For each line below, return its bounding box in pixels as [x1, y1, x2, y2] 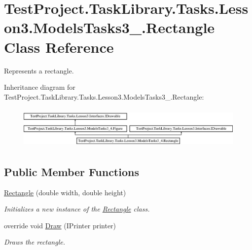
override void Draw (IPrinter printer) [4, 220, 116, 230]
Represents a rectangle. [4, 65, 74, 75]
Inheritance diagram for [4, 82, 75, 92]
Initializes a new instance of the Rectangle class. [4, 204, 150, 214]
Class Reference [4, 36, 114, 57]
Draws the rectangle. [4, 237, 65, 247]
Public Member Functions [4, 164, 139, 179]
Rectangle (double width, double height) [4, 187, 126, 197]
